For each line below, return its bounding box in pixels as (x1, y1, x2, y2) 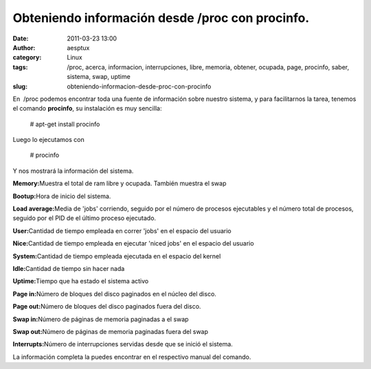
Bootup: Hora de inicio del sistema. (12, 192, 111, 200)
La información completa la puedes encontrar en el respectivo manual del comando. (12, 353, 251, 361)
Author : (12, 43, 36, 51)
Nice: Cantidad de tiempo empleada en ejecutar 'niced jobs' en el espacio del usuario (12, 239, 254, 248)
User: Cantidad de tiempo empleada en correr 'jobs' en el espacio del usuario (12, 226, 232, 235)
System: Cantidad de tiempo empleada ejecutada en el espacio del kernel (12, 252, 221, 260)
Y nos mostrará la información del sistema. (12, 167, 134, 175)
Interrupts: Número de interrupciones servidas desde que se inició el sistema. (12, 340, 233, 348)
